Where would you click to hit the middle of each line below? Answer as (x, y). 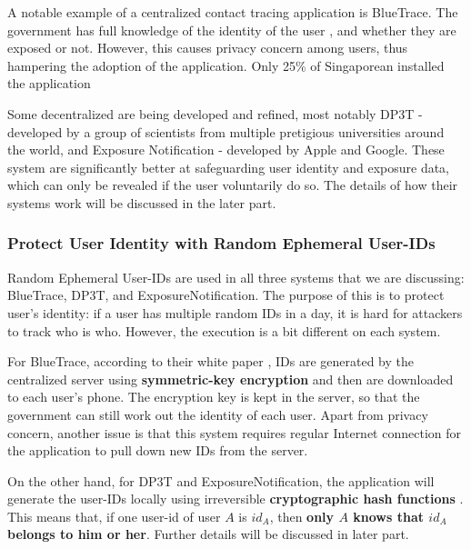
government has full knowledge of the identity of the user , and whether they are (232, 30)
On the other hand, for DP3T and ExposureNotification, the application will (221, 480)
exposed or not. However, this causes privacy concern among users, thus (208, 48)
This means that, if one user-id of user (114, 516)
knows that (388, 516)
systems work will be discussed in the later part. (142, 202)
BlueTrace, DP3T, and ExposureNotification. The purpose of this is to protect (226, 295)
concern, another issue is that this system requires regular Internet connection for (234, 432)
